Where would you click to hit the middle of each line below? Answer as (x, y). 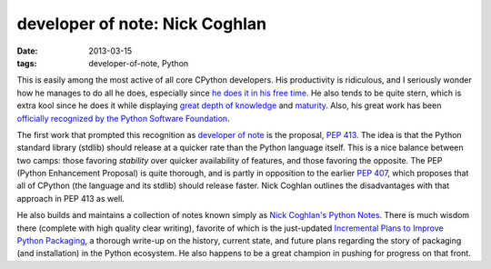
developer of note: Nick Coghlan (142, 24)
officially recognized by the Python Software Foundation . (124, 118)
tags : (27, 63)
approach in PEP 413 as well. (70, 198)
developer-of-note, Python (139, 63)
